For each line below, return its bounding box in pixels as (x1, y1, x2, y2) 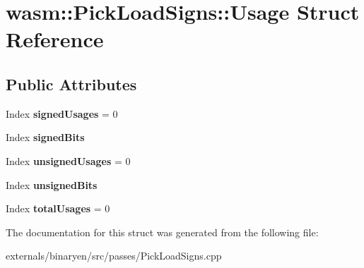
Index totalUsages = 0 (6, 201, 110, 216)
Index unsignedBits (6, 177, 98, 192)
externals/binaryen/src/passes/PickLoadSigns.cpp (6, 248, 222, 263)
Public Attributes (6, 73, 137, 95)
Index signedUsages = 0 (6, 106, 118, 121)
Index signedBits (6, 130, 85, 145)
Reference (6, 25, 104, 54)
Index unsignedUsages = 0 (6, 153, 131, 168)
